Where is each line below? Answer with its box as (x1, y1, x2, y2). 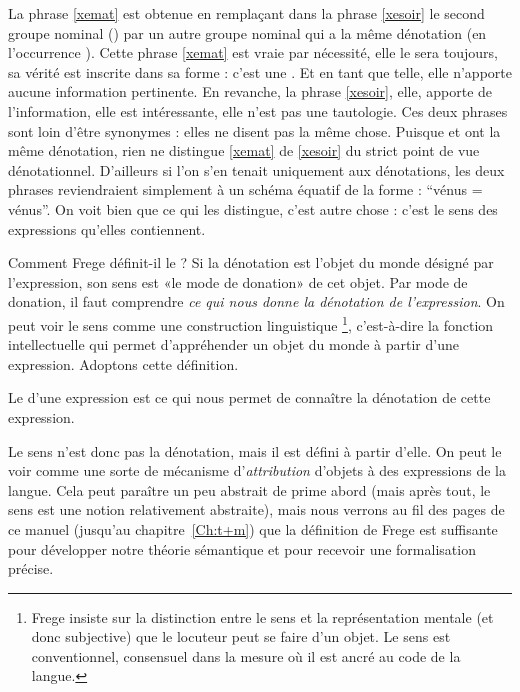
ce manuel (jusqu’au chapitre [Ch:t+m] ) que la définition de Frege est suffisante (8, 518, 498, 539)
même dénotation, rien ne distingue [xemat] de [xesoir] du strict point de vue (8, 140, 480, 161)
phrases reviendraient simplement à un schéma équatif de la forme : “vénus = (8, 179, 483, 200)
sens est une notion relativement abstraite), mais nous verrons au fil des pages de (8, 499, 505, 520)
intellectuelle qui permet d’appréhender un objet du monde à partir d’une (8, 334, 459, 355)
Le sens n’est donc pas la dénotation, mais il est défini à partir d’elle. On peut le (8, 440, 502, 461)
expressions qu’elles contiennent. (8, 218, 206, 239)
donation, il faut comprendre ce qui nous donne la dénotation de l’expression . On (8, 291, 505, 312)
